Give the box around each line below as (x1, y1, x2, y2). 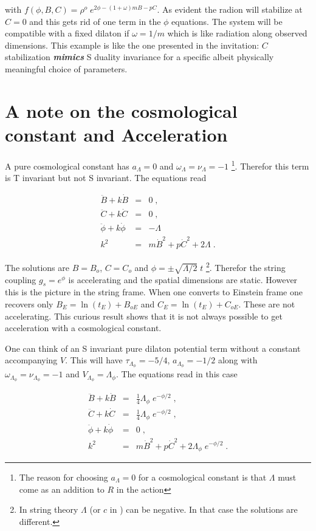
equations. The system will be (171, 15, 283, 27)
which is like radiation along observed (167, 27, 307, 39)
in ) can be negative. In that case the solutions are (109, 503, 298, 516)
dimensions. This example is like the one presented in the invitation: (5, 38, 259, 51)
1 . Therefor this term (231, 157, 309, 172)
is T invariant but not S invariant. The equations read (5, 171, 207, 184)
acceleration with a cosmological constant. (5, 321, 162, 334)
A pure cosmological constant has (5, 159, 129, 172)
